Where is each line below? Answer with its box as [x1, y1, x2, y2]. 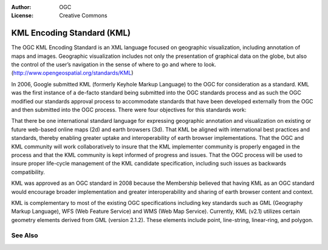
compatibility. [11, 168, 46, 176]
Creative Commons [59, 12, 108, 19]
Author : [11, 4, 32, 10]
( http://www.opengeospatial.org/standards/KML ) [11, 69, 134, 77]
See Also [11, 231, 38, 240]
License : [11, 12, 33, 19]
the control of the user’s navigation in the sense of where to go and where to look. [11, 61, 217, 68]
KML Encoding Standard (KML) [11, 28, 131, 38]
